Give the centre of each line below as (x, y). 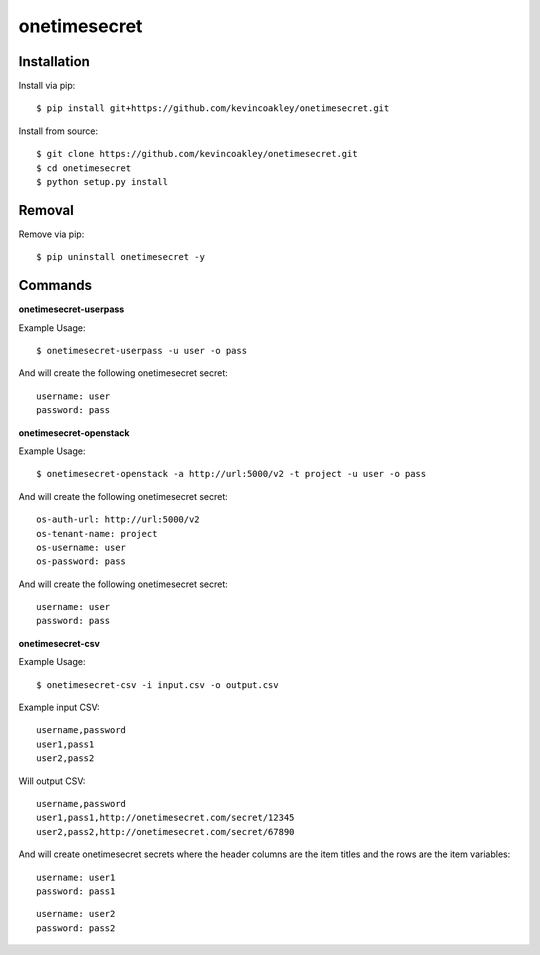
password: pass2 (76, 928)
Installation (54, 61)
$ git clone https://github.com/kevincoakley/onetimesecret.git (197, 154)
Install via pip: (47, 86)
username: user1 (76, 877)
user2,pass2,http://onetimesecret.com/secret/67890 (165, 831)
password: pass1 (76, 891)
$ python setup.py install (102, 182)
